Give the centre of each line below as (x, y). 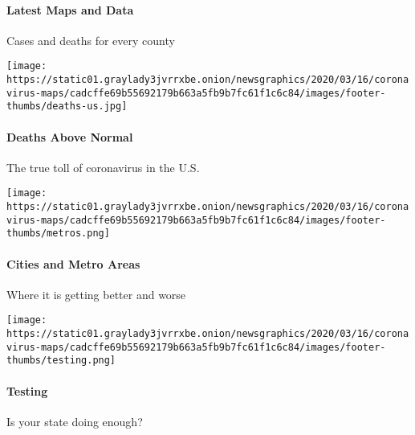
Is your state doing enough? (75, 421)
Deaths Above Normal (70, 136)
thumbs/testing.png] (61, 361)
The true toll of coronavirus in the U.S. (103, 167)
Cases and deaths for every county (91, 40)
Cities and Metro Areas (73, 263)
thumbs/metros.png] (58, 234)
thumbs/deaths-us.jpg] (67, 107)
